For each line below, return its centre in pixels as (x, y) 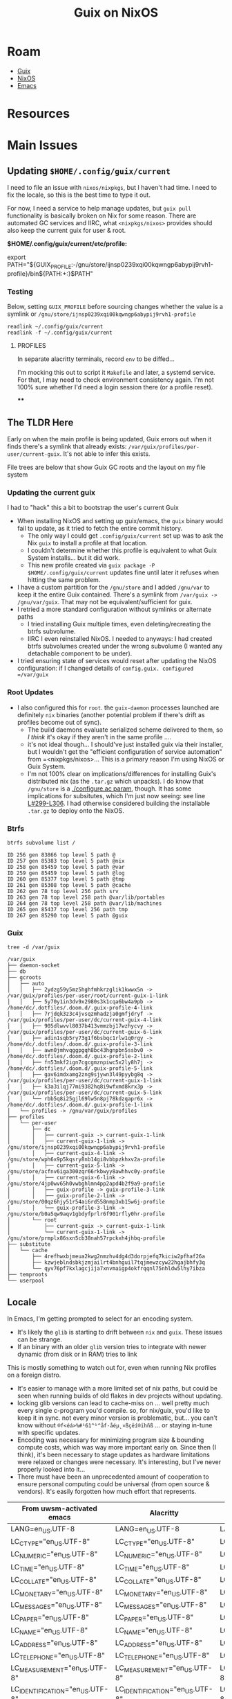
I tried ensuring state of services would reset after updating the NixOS (117, 661)
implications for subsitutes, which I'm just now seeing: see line (116, 795)
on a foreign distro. (34, 1375)
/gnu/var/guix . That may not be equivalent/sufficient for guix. (105, 602)
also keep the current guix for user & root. (67, 231)
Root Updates (30, 692)
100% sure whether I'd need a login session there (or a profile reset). (115, 387)
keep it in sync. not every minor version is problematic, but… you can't (117, 1418)
